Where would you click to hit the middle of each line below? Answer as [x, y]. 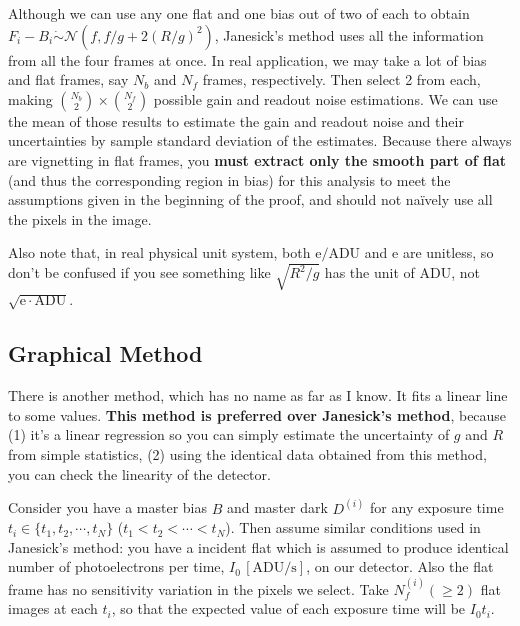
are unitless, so [448, 252]
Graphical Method [105, 353]
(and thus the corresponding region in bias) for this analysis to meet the [229, 179]
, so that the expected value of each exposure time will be [288, 608]
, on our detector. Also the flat [400, 566]
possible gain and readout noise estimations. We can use [325, 98]
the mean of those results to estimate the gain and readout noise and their [236, 120]
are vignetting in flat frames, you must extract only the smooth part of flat [257, 159]
